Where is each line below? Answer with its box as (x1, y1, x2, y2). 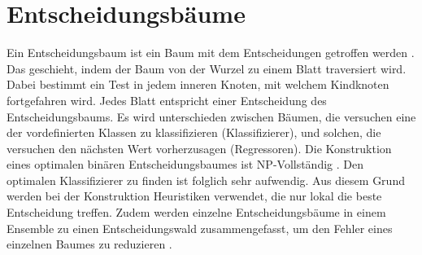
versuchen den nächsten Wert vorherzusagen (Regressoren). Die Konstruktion (7, 139, 392, 156)
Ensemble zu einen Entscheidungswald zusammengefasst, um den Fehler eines (7, 219, 393, 236)
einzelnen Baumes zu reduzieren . (7, 235, 172, 253)
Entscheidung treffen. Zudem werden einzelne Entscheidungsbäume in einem (7, 204, 386, 221)
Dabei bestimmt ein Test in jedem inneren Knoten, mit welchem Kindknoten (7, 76, 389, 93)
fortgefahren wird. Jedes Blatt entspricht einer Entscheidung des (7, 91, 327, 108)
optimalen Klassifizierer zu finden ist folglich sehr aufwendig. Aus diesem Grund (7, 171, 405, 188)
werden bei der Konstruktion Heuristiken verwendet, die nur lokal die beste (7, 187, 382, 204)
